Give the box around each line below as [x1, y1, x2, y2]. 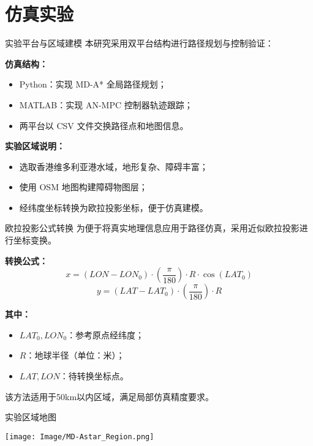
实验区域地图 [5, 411, 56, 423]
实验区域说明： [5, 139, 65, 152]
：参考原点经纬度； [67, 328, 145, 341]
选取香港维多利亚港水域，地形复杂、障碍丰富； [19, 160, 208, 173]
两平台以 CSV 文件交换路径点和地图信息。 [19, 119, 189, 132]
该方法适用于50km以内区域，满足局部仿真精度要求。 [5, 390, 214, 403]
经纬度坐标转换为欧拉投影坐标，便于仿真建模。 [19, 201, 208, 214]
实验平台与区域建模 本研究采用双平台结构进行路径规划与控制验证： [5, 37, 274, 50]
